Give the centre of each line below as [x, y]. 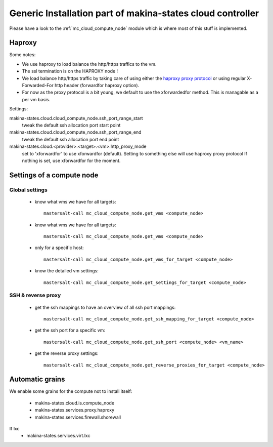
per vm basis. [36, 99]
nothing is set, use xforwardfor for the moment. [71, 160]
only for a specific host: [59, 248]
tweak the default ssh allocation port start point [71, 125]
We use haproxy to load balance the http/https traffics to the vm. [89, 64]
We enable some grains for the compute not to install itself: [71, 391]
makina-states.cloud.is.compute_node [75, 403]
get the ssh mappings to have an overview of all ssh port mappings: [105, 307]
